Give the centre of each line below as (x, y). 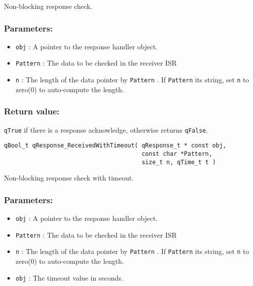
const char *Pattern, (177, 154)
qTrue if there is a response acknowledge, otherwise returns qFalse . (106, 129)
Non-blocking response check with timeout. (69, 178)
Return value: (32, 111)
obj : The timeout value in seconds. (69, 277)
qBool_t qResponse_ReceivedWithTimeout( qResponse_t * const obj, (115, 146)
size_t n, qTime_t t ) (179, 162)
